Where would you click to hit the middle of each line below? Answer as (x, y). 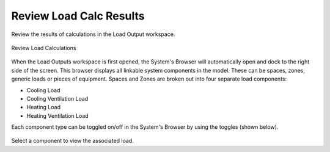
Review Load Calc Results (78, 16)
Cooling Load (43, 90)
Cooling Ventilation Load (57, 98)
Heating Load (44, 107)
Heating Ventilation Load (57, 115)
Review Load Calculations (44, 48)
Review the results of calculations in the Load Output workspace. (93, 34)
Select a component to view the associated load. (72, 141)
